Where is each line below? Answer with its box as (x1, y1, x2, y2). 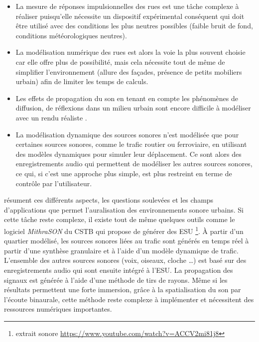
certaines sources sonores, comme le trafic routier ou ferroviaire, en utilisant (15, 139, 247, 149)
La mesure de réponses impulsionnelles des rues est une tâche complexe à (15, 1, 239, 11)
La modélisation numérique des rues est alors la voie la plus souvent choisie (15, 47, 246, 57)
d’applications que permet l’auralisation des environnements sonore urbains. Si (4, 204, 244, 215)
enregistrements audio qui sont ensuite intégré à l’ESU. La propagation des (4, 264, 233, 275)
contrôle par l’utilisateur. (15, 178, 92, 188)
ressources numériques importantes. (4, 304, 112, 314)
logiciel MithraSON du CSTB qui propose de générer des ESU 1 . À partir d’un (4, 224, 244, 236)
